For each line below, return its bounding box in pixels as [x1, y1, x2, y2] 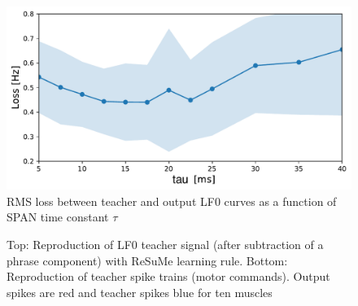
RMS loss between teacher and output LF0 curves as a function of [7, 192, 337, 209]
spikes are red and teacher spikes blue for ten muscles [7, 283, 273, 300]
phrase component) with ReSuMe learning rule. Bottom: [7, 251, 288, 269]
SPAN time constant [7, 208, 109, 225]
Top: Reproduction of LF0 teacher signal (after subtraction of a [7, 236, 324, 253]
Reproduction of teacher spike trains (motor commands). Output [7, 268, 330, 285]
